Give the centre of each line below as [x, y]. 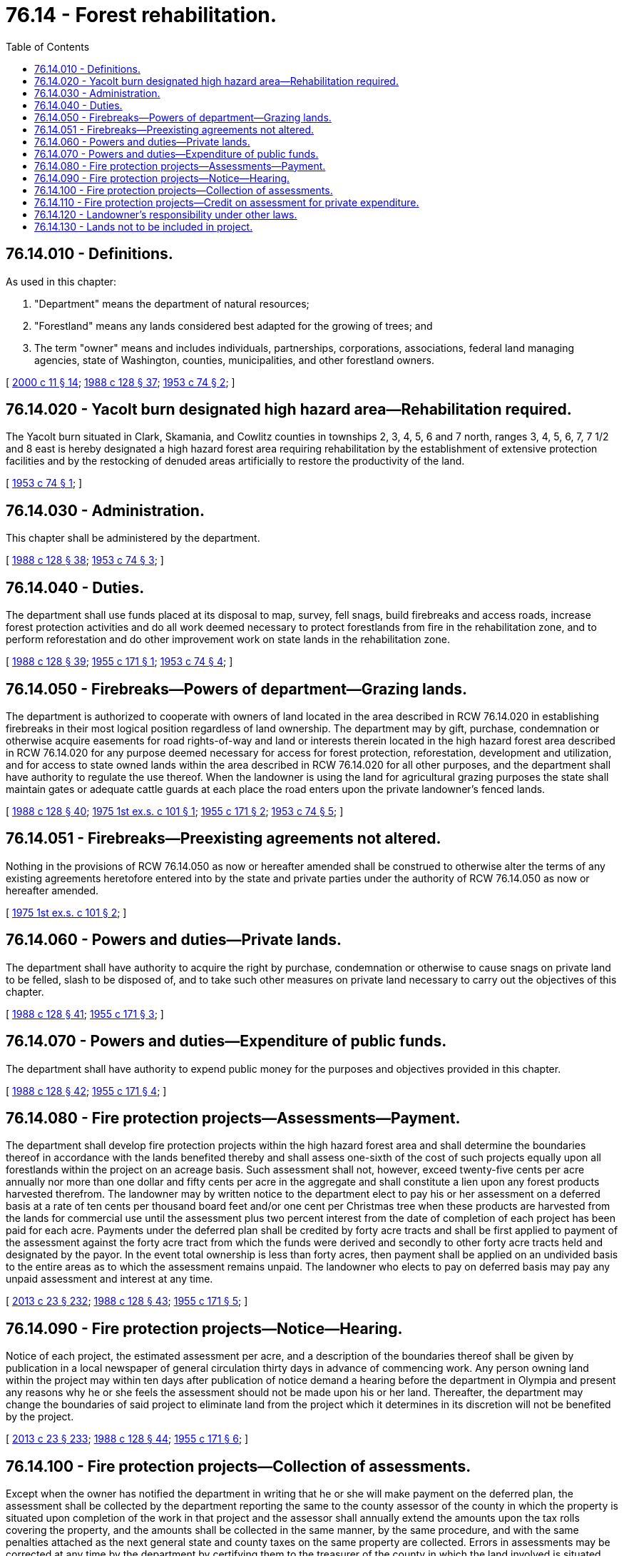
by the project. [40, 1417]
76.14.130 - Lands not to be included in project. [144, 226]
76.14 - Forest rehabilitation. [142, 15]
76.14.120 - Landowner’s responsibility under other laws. [166, 214]
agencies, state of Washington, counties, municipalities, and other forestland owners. [234, 360]
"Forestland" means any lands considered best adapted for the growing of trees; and [234, 325]
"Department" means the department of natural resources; [172, 303]
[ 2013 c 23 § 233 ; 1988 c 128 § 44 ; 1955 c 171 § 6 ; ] [127, 1439]
